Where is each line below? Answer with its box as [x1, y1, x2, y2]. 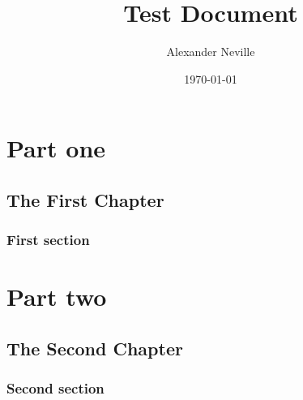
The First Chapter [6, 187, 164, 212]
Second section [6, 378, 105, 398]
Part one [6, 131, 106, 165]
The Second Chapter [6, 335, 183, 360]
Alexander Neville [166, 43, 255, 60]
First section [6, 230, 90, 250]
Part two [6, 280, 107, 313]
